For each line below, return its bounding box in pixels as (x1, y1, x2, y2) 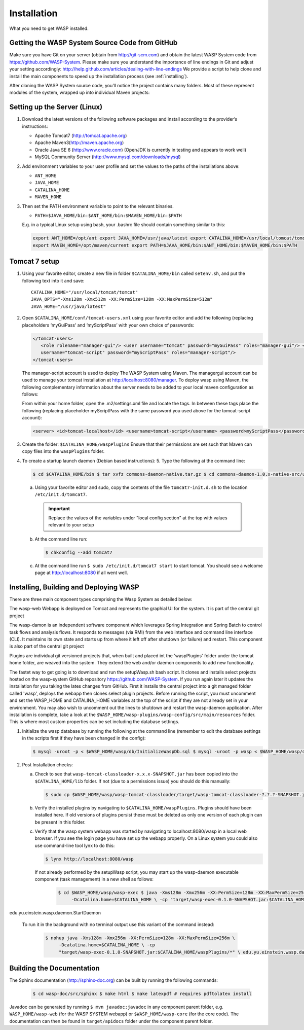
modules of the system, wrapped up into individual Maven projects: (9, 89, 150, 96)
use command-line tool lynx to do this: (34, 842, 115, 848)
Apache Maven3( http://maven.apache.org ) (34, 139, 124, 146)
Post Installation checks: (22, 762, 73, 768)
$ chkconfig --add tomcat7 (45, 549, 112, 555)
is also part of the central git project (9, 643, 84, 649)
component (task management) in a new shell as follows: (34, 876, 154, 882)
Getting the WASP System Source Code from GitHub (9, 39, 178, 47)
